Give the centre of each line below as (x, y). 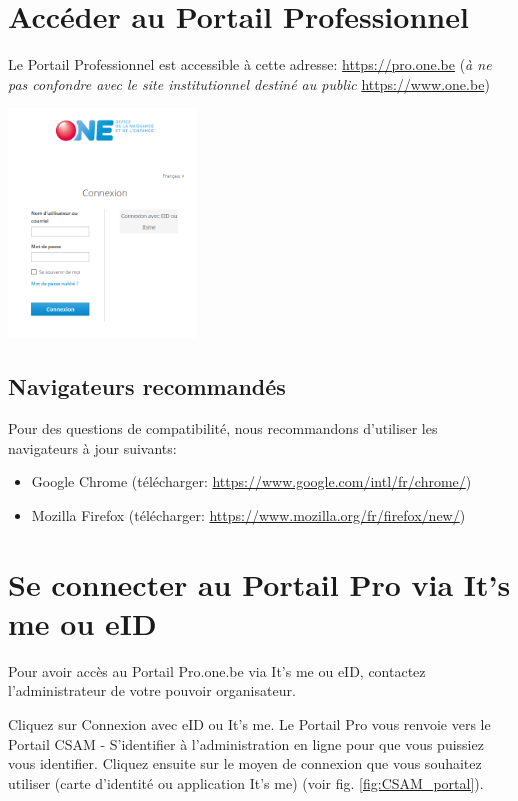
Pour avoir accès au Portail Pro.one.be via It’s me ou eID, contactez (217, 670)
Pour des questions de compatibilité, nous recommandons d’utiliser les (223, 428)
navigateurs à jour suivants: (92, 447)
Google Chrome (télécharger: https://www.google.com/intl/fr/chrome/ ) (251, 481)
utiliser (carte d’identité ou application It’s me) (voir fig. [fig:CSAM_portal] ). (246, 782)
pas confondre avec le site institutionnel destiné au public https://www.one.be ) (249, 83)
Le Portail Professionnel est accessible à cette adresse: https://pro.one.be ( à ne (250, 64)
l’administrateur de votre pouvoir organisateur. (152, 690)
